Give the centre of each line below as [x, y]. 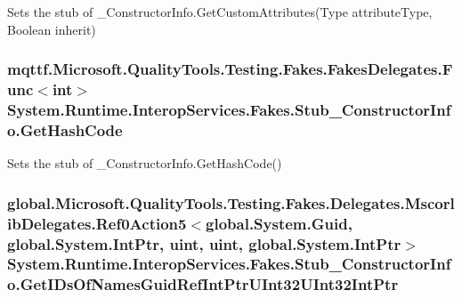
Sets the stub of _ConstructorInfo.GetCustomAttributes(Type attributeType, [220, 12]
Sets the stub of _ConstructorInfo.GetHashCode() [145, 163]
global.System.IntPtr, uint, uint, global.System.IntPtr [204, 243]
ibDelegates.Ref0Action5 [97, 223]
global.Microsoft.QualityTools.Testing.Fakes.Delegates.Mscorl [231, 202]
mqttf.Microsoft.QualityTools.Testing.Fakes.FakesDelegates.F [230, 69]
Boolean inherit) [52, 29]
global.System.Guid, [279, 223]
